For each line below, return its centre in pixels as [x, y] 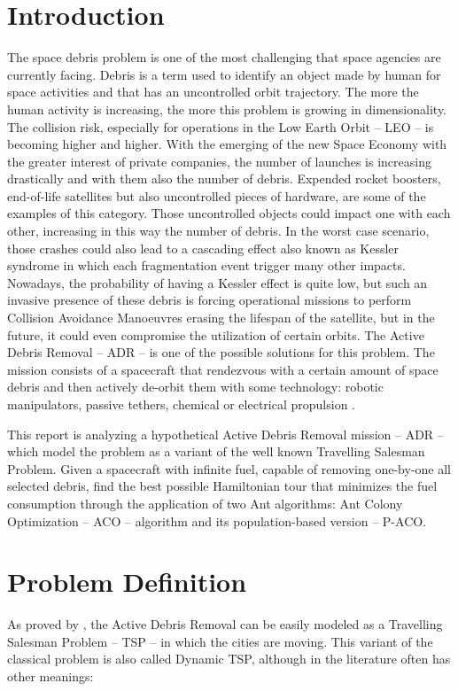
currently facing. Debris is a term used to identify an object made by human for [224, 74]
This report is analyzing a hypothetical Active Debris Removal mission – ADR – [225, 434]
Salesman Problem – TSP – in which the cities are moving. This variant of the [220, 641]
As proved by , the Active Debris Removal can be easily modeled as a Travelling [225, 624]
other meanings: [50, 676]
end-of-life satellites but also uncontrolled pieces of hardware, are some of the [217, 195]
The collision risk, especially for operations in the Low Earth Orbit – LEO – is [221, 126]
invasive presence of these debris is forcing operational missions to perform [210, 300]
